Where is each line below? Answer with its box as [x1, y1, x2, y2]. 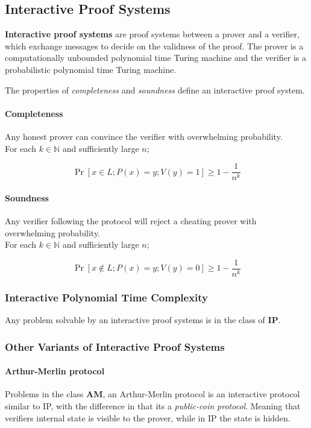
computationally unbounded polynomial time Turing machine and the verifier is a [5, 51, 306, 64]
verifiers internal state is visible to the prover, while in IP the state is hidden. [5, 411, 291, 424]
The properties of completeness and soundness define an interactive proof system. [5, 83, 305, 96]
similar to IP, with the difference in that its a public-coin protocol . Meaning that [5, 399, 301, 412]
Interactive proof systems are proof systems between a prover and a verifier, [5, 28, 300, 40]
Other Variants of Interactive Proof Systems [5, 339, 225, 354]
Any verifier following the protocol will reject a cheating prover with [5, 215, 257, 227]
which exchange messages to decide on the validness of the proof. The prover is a [5, 39, 304, 52]
